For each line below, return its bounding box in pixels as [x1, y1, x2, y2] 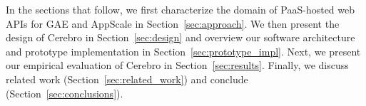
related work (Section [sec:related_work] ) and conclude [6, 71, 248, 86]
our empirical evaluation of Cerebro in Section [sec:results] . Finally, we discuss [6, 58, 349, 73]
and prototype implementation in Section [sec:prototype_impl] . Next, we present [6, 43, 361, 58]
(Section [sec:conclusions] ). [6, 85, 123, 100]
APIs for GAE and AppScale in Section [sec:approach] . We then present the [6, 16, 340, 31]
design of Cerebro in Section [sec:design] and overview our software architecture [6, 30, 355, 45]
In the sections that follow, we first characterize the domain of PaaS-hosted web [6, 2, 355, 16]
